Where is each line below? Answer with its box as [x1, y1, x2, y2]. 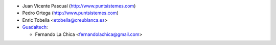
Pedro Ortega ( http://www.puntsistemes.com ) [22, 10, 119, 16]
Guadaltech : [22, 24, 48, 30]
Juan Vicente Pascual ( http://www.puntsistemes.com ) [22, 3, 136, 9]
